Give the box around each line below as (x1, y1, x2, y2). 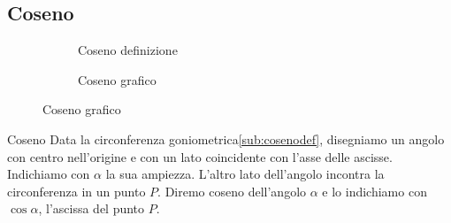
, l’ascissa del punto (38, 199, 145, 218)
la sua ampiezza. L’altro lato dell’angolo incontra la (105, 165, 385, 183)
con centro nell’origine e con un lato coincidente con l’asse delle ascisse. (7, 147, 393, 165)
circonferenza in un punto (7, 181, 146, 200)
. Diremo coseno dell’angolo (157, 181, 307, 200)
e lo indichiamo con (322, 181, 427, 200)
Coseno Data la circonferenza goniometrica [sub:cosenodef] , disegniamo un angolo (7, 129, 445, 148)
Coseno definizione (78, 41, 178, 59)
